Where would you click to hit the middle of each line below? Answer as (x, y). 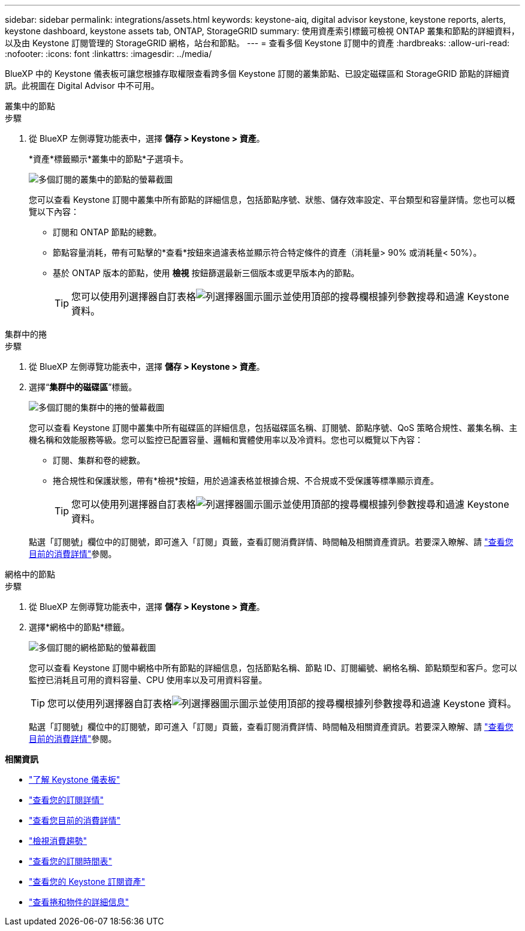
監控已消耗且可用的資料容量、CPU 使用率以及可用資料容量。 (148, 680)
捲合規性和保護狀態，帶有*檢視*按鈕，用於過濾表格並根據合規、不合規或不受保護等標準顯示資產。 (246, 481)
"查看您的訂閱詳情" (67, 800)
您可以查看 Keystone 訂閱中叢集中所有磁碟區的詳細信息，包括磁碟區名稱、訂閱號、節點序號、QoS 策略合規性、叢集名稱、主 (273, 428)
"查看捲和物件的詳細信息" (79, 902)
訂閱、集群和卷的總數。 (99, 460)
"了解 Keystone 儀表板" (75, 779)
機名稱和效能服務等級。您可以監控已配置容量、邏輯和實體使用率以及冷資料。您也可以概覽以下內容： (226, 440)
